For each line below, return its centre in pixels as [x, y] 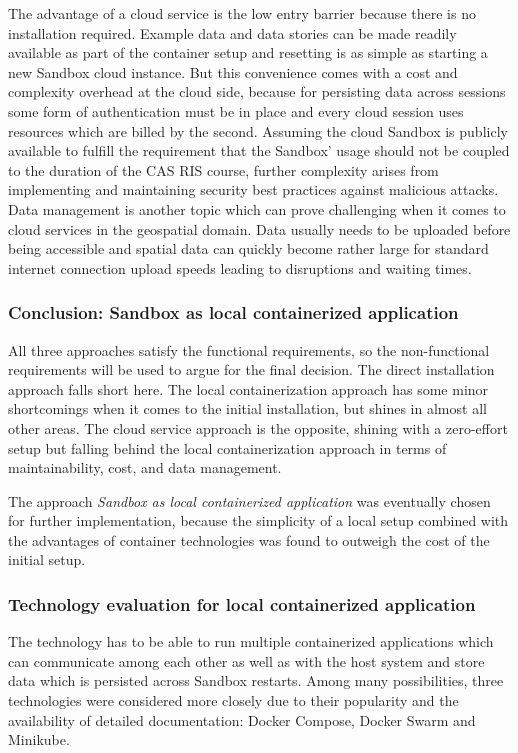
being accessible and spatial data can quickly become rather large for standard [248, 248]
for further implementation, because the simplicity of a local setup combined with [258, 520]
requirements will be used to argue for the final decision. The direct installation [251, 369]
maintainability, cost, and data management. [145, 467]
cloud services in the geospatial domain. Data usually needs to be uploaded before [259, 228]
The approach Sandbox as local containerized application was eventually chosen [249, 500]
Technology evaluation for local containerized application [242, 603]
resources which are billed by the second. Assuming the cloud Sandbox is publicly [258, 130]
